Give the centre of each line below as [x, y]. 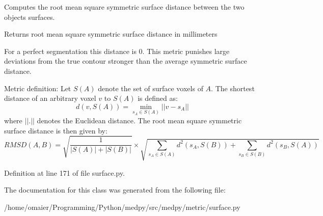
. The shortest [233, 88]
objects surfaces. [30, 17]
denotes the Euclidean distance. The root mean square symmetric [139, 120]
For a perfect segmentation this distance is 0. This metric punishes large [117, 51]
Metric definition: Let [38, 88]
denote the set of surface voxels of [151, 88]
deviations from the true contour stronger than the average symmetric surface [126, 61]
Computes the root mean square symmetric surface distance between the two [124, 7]
